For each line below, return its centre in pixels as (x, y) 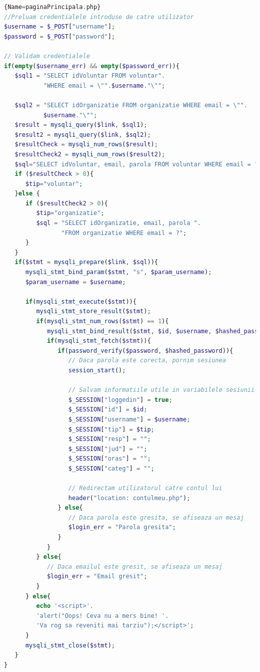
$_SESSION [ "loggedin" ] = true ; (120, 400)
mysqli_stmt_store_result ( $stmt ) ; (93, 311)
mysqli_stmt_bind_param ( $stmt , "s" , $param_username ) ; (118, 272)
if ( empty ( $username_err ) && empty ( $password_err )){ (92, 66)
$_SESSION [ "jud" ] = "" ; (108, 449)
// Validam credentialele (47, 56)
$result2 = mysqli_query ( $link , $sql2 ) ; (83, 135)
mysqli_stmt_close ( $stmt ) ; (70, 645)
